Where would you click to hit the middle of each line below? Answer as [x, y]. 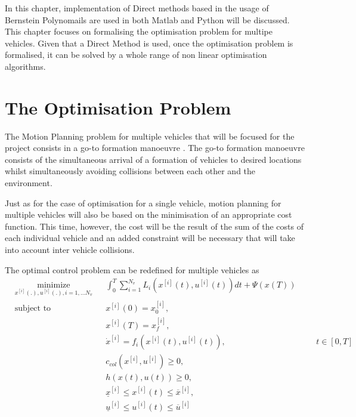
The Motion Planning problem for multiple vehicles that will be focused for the [150, 136]
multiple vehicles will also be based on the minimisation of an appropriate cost [148, 214]
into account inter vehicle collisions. [70, 250]
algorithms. [25, 66]
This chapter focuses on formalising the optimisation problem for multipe [139, 31]
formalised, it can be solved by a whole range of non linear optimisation [136, 55]
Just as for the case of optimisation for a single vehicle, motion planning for [143, 203]
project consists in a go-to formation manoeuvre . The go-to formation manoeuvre [155, 148]
